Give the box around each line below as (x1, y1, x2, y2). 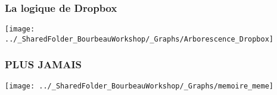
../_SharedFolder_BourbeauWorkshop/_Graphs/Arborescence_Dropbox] (5, 34, 274, 43)
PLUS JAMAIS (5, 57, 82, 72)
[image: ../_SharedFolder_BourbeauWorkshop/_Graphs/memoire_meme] (5, 81, 274, 90)
